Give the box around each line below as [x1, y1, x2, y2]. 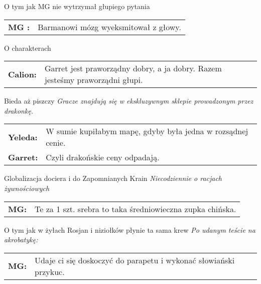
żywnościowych [4, 182, 50, 193]
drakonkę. [4, 105, 34, 116]
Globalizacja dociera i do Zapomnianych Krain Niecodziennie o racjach [4, 173, 222, 183]
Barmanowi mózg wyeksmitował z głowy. [38, 21, 181, 33]
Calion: [8, 68, 37, 80]
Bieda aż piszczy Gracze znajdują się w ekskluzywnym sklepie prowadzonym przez [4, 96, 253, 106]
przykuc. [35, 265, 65, 277]
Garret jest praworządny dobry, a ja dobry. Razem [44, 62, 222, 74]
